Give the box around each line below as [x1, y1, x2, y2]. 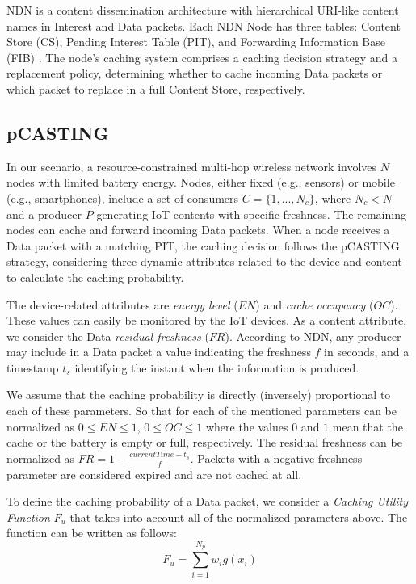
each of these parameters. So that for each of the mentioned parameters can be [6, 402, 397, 419]
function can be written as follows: [6, 524, 177, 541]
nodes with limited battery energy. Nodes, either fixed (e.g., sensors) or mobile [6, 174, 395, 191]
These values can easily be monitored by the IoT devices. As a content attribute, [6, 312, 407, 329]
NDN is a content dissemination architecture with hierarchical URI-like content [6, 2, 399, 18]
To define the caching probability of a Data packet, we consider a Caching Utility [6, 493, 409, 510]
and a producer [6, 205, 82, 222]
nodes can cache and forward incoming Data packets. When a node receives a [6, 221, 390, 238]
